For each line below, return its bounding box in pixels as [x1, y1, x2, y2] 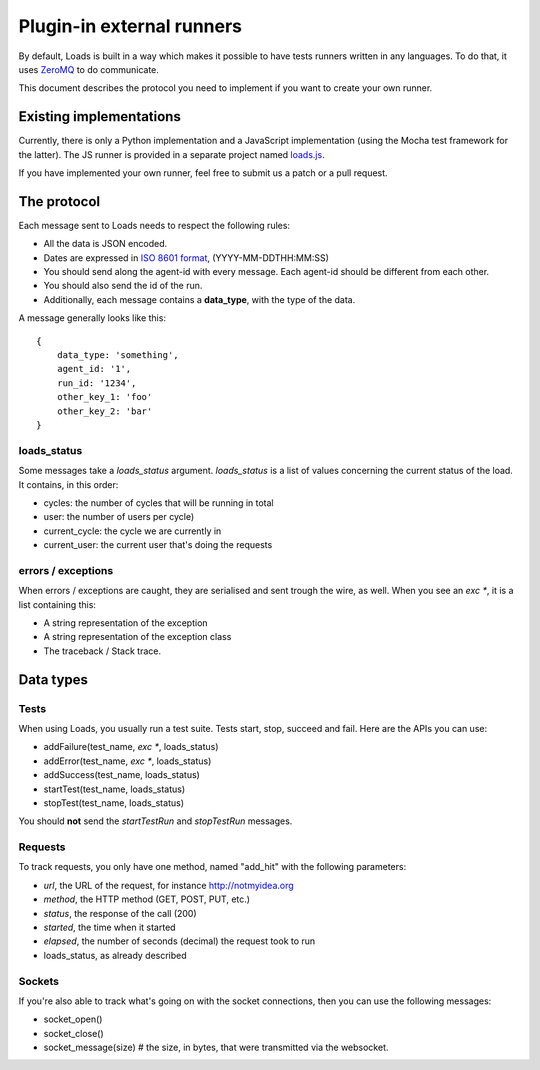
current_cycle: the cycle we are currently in [43, 525, 222, 537]
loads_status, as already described [43, 949, 187, 961]
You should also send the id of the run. [43, 280, 203, 292]
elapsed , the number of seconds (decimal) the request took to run [43, 935, 316, 947]
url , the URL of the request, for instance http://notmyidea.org [43, 879, 294, 891]
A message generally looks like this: [18, 312, 167, 324]
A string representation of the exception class [43, 631, 232, 643]
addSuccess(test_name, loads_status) [43, 769, 200, 781]
